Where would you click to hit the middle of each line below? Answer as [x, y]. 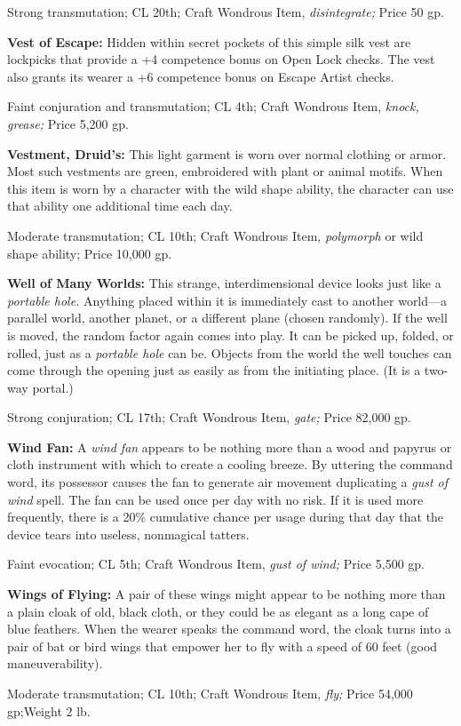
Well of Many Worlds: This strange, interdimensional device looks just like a [224, 283]
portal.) [53, 387]
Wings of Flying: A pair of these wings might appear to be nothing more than [227, 594]
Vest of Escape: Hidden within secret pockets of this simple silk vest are [209, 41]
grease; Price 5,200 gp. [68, 123]
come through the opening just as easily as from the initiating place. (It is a [214, 370]
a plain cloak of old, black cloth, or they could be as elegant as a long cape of [218, 611]
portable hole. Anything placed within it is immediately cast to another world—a [227, 300]
